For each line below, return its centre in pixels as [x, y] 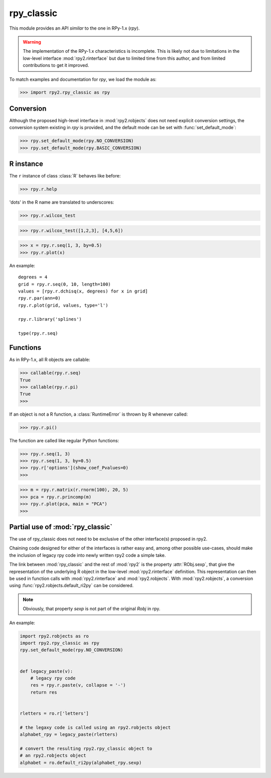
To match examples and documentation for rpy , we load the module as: [83, 79]
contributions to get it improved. [56, 65]
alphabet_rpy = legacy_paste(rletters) [69, 735]
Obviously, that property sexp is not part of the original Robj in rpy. [92, 609]
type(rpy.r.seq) [38, 333]
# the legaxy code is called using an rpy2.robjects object [95, 727]
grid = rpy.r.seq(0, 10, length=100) [65, 284]
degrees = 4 [33, 277]
